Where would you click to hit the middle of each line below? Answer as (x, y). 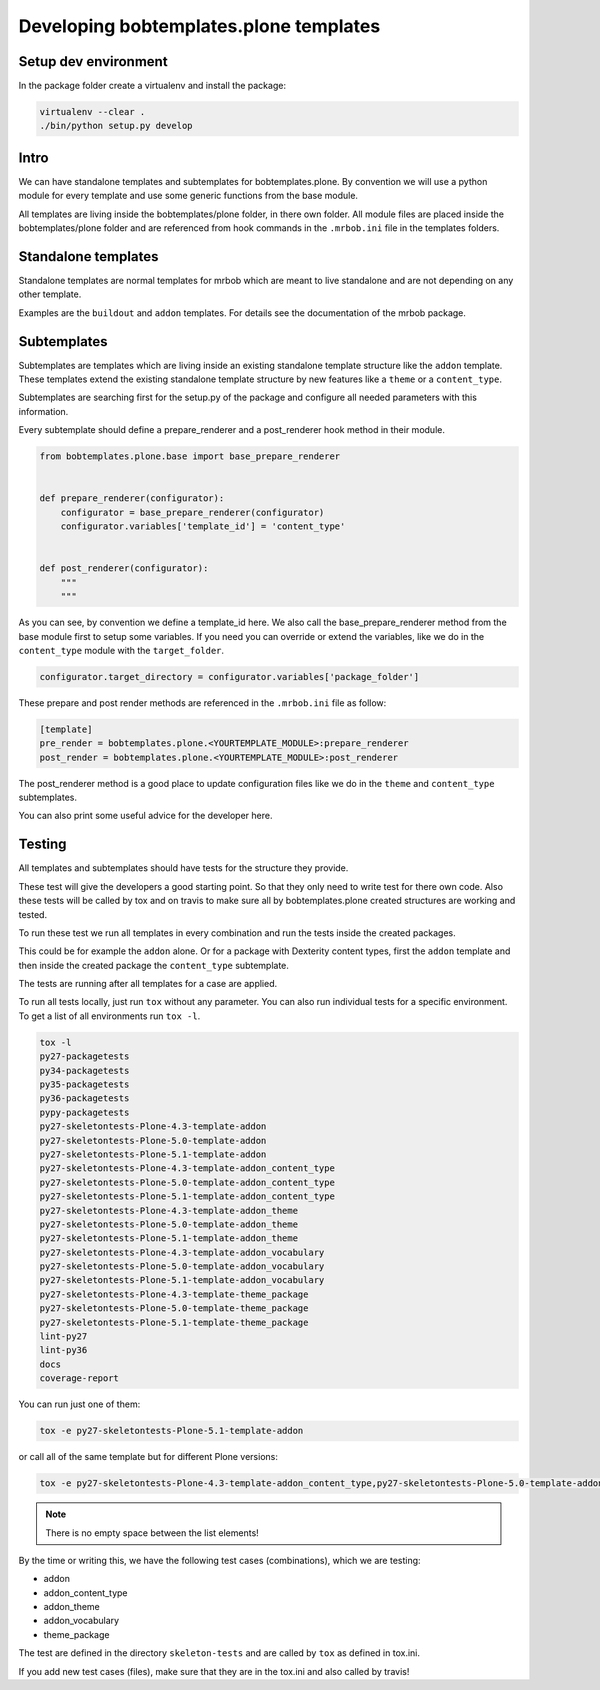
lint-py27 (63, 1336)
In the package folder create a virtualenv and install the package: (152, 86)
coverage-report (79, 1378)
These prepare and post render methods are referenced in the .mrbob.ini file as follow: (202, 702)
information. (43, 411)
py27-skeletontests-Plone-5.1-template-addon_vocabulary (182, 1280)
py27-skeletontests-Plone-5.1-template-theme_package (174, 1322)
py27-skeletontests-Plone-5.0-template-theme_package (174, 1308)
